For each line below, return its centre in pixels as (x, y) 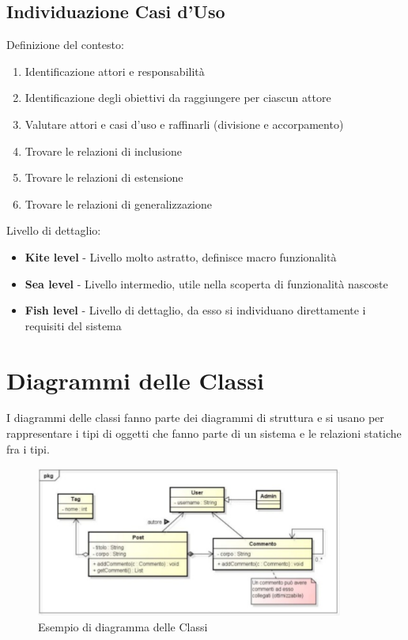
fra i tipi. (28, 448)
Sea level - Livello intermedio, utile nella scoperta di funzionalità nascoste (206, 283)
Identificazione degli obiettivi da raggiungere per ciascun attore (178, 98)
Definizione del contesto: (65, 45)
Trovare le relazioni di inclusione (103, 151)
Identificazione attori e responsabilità (115, 71)
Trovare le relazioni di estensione (104, 177)
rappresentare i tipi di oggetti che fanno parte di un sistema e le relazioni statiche (204, 433)
